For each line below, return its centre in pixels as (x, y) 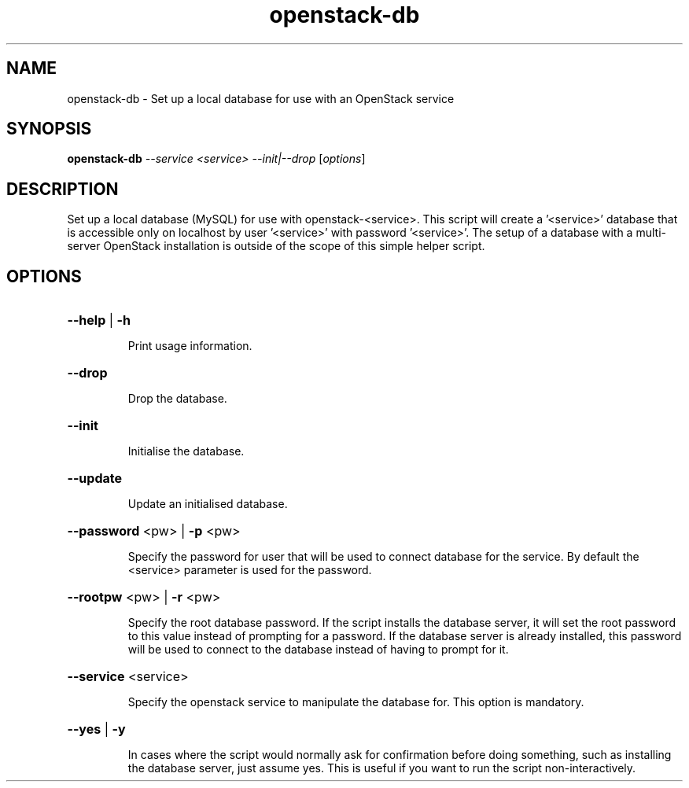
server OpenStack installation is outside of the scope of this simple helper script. (276, 246)
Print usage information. (190, 346)
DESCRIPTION (63, 189)
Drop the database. (177, 399)
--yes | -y (96, 729)
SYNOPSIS (49, 129)
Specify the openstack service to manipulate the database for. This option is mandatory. (356, 702)
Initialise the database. (186, 451)
